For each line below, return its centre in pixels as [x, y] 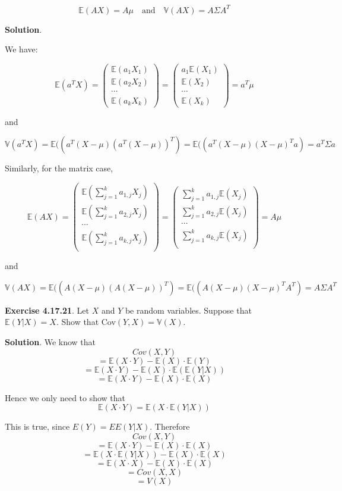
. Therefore [170, 426]
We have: [21, 49]
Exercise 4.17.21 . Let [47, 310]
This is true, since [37, 426]
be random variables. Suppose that [188, 310]
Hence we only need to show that [65, 397]
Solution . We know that [50, 342]
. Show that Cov [86, 322]
